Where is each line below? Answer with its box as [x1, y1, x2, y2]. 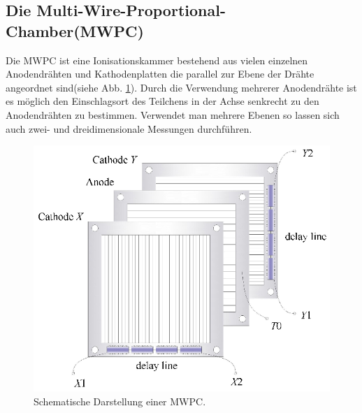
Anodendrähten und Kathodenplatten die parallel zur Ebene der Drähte [6, 66, 314, 81]
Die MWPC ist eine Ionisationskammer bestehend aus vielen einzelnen [6, 52, 308, 67]
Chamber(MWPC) [6, 20, 144, 41]
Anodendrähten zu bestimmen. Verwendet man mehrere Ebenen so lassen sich [6, 107, 340, 122]
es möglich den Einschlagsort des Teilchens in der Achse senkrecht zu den [6, 94, 319, 108]
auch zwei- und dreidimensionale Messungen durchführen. [6, 121, 252, 136]
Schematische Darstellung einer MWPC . [34, 393, 206, 408]
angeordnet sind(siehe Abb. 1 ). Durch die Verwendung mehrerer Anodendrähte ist [6, 80, 357, 94]
